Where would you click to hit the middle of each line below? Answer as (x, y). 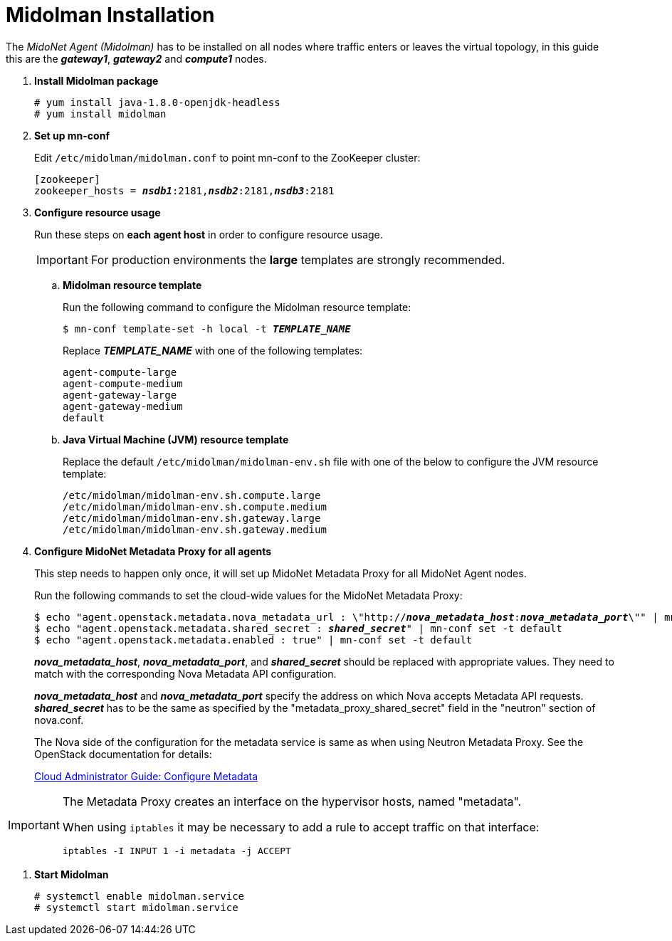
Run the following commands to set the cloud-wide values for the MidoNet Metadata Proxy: (248, 595)
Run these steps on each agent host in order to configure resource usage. (209, 234)
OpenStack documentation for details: (123, 754)
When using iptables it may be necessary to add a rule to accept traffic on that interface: (301, 827)
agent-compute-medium (123, 383)
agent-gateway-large (120, 395)
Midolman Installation (110, 15)
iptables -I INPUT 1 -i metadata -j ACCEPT (177, 851)
